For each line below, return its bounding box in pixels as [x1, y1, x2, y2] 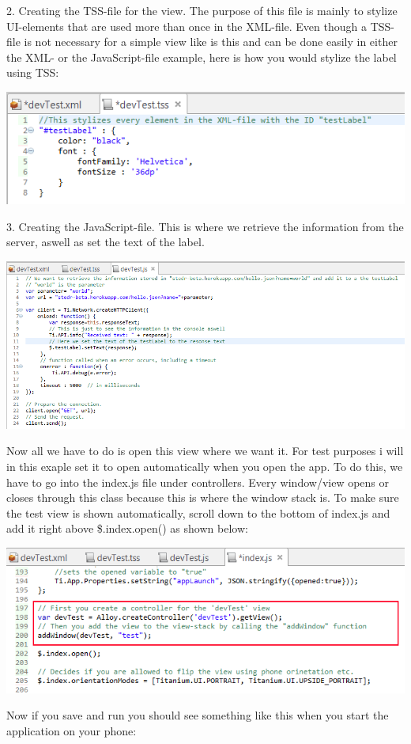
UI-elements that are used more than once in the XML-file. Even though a [6, 17, 367, 34]
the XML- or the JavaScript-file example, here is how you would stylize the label [6, 48, 397, 65]
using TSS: [6, 64, 59, 81]
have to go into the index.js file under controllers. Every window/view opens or [6, 473, 390, 490]
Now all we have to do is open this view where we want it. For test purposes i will [6, 442, 404, 459]
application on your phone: [6, 722, 137, 738]
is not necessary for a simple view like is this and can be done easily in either [24, 33, 398, 50]
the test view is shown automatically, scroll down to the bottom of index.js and [6, 504, 390, 521]
